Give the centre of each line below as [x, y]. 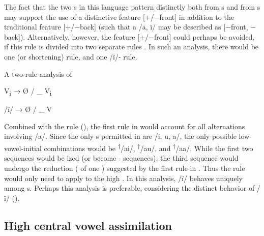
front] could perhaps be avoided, [204, 36]
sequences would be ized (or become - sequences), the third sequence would [121, 158]
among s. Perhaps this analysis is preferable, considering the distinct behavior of [129, 188]
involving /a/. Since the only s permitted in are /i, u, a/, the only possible [120, 136]
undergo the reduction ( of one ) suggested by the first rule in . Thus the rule [125, 168]
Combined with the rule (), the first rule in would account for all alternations [125, 126]
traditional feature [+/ [39, 27]
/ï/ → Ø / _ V [28, 109]
